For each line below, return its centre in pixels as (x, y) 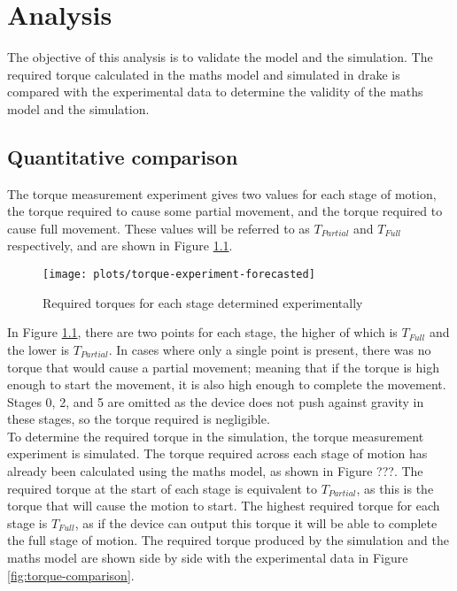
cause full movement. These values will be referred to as (159, 228)
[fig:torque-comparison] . (71, 575)
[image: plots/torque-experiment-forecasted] (179, 275)
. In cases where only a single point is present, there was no (270, 349)
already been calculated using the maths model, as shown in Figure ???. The (215, 471)
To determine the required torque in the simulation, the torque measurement (216, 436)
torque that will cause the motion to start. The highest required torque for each (224, 506)
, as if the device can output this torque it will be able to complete (256, 522)
